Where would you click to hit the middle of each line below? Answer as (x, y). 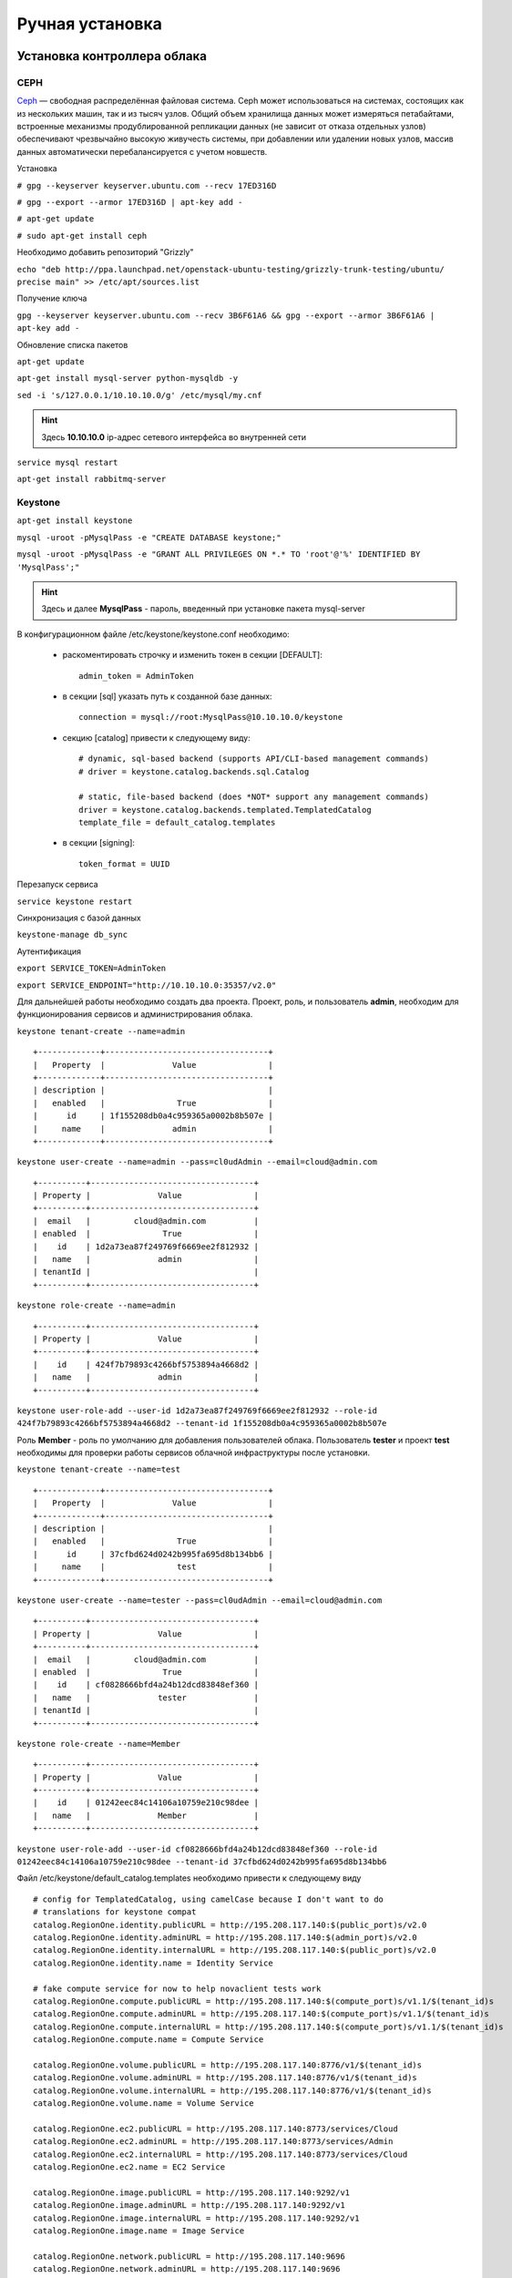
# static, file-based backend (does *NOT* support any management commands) (254, 797)
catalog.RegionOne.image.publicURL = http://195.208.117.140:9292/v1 (192, 2192)
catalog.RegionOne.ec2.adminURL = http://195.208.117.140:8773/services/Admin (213, 2142)
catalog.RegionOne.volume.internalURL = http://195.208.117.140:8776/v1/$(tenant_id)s (232, 2090)
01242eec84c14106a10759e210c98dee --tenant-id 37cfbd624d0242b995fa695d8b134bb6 (202, 1862)
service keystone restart (75, 901)
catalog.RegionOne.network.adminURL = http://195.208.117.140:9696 (187, 2269)
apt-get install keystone (75, 521)
